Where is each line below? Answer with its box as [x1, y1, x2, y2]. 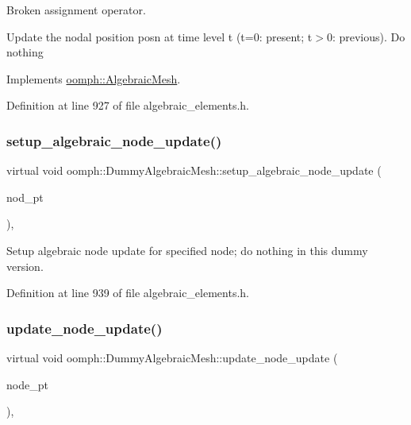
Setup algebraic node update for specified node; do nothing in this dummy [6, 241, 368, 258]
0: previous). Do [326, 28, 405, 44]
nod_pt [6, 188, 44, 205]
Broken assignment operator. [6, 2, 146, 17]
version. [6, 257, 44, 274]
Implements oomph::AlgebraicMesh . [6, 70, 181, 87]
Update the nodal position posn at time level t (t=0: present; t [6, 28, 313, 44]
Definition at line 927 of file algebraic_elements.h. [6, 97, 249, 114]
